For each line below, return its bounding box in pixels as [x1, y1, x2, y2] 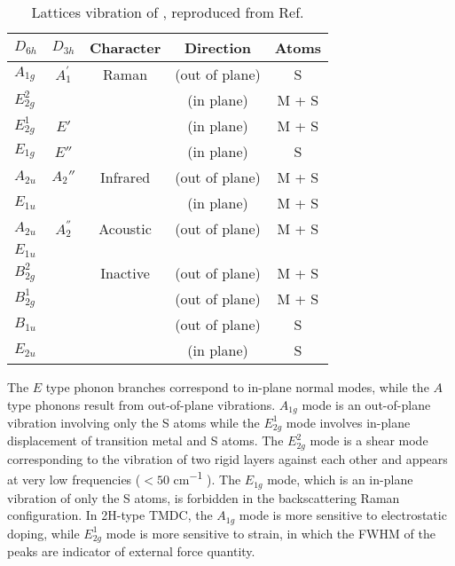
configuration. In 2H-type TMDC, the [7, 506, 213, 524]
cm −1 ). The [173, 468, 241, 489]
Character [89, 37, 161, 58]
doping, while [7, 523, 80, 542]
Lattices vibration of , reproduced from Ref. [31, 2, 304, 22]
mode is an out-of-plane [302, 395, 431, 413]
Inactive [100, 262, 150, 283]
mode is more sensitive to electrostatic [239, 506, 447, 524]
